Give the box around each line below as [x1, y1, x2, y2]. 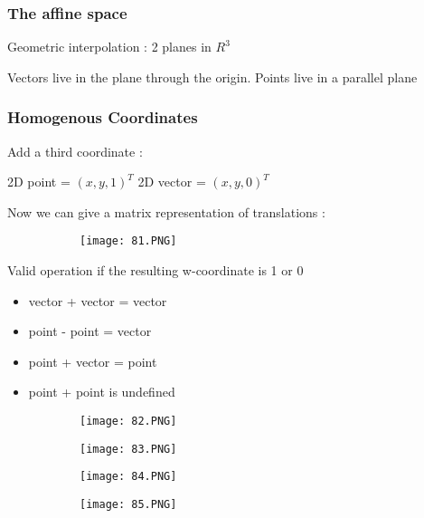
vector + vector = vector [28, 291, 167, 310]
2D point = [7, 172, 71, 191]
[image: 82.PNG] [80, 415, 177, 428]
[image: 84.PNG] [80, 470, 177, 484]
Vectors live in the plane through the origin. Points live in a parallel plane [7, 67, 418, 86]
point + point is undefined [28, 382, 175, 401]
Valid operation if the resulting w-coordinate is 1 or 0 [7, 261, 304, 280]
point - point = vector [28, 321, 152, 341]
